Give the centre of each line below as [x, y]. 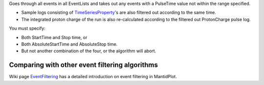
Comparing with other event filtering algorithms [84, 65]
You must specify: [27, 28]
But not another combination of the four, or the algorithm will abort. [89, 51]
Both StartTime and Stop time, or [54, 37]
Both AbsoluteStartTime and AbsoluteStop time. [69, 44]
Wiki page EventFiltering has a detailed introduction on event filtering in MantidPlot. [93, 77]
